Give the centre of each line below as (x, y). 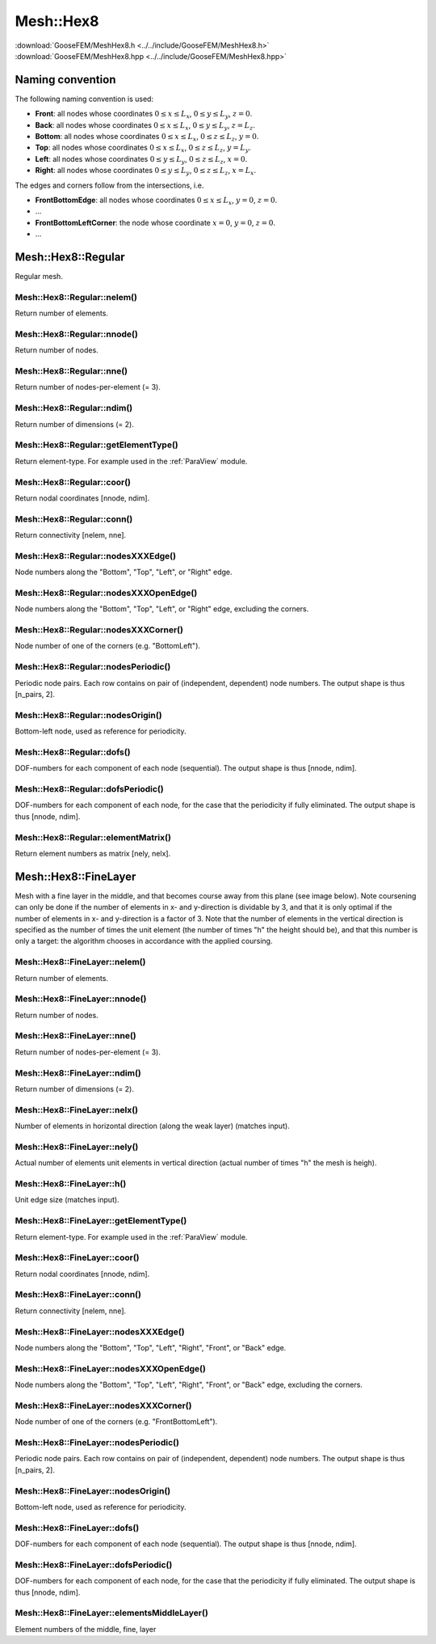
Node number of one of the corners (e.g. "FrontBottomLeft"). (116, 1422)
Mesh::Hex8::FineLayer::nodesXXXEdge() (100, 1332)
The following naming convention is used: (84, 99)
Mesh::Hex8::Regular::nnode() (77, 334)
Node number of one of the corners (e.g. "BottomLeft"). (108, 646)
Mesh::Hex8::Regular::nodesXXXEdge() (96, 556)
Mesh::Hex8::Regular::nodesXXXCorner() (99, 630)
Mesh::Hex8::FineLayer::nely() (77, 1147)
